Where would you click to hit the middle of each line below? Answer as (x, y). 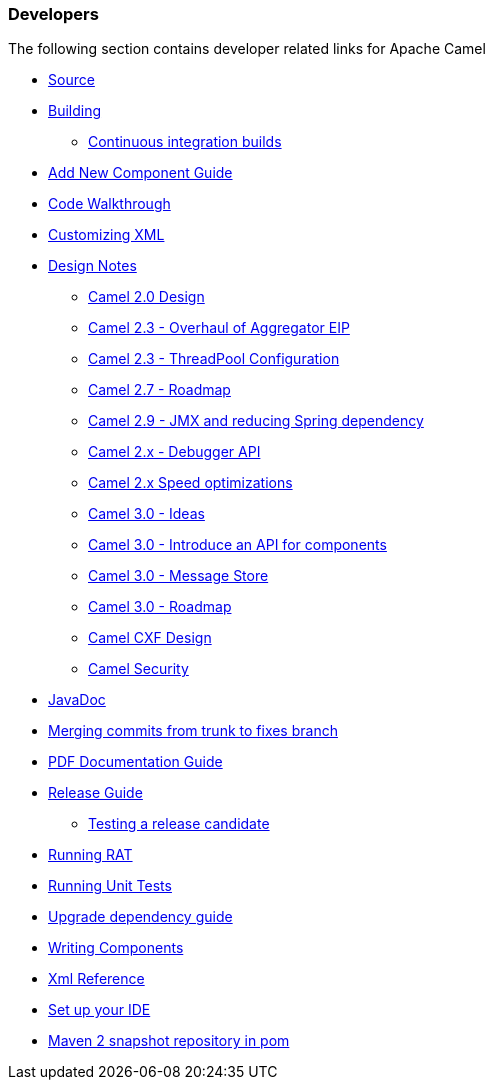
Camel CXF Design (150, 638)
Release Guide (95, 793)
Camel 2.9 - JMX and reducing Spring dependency (256, 421)
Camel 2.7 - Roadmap (159, 390)
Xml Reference (96, 979)
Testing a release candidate (179, 824)
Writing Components (116, 948)
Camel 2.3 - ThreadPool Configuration (214, 359)
